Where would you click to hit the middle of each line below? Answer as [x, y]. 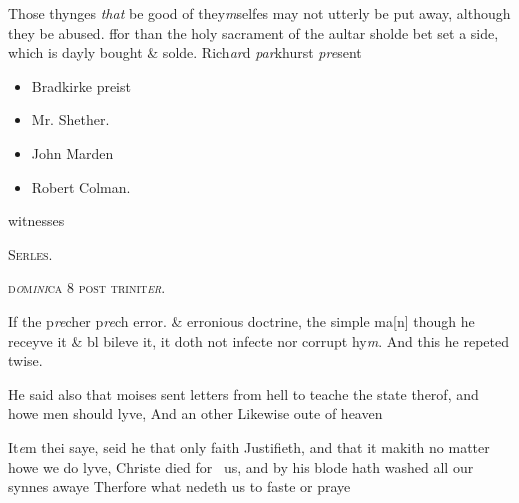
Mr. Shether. [70, 119]
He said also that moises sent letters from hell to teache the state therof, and [243, 393]
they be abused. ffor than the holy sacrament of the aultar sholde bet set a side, [253, 32]
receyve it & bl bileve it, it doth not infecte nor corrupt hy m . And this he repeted [258, 340]
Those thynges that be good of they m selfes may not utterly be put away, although [259, 13]
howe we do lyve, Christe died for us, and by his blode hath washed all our [241, 466]
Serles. [30, 253]
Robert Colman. [81, 186]
